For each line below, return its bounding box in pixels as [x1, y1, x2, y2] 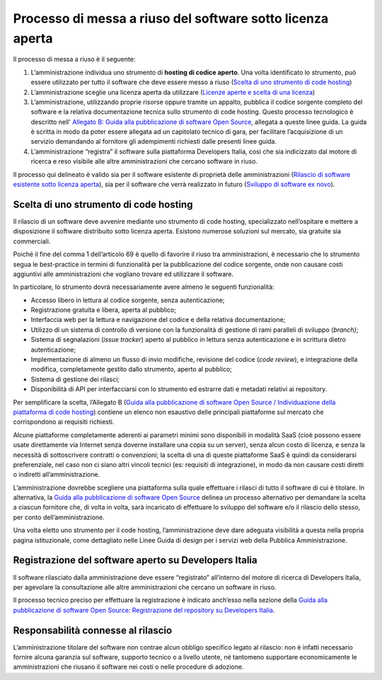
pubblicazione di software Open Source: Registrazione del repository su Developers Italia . [13, 606, 275, 614]
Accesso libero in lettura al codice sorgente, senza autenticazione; [30, 296, 226, 304]
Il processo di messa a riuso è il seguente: [13, 55, 136, 64]
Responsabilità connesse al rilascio [13, 624, 173, 636]
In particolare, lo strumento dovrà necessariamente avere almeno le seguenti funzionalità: [13, 283, 275, 292]
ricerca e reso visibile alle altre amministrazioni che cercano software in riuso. [30, 157, 258, 166]
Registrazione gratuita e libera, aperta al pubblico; [30, 306, 177, 314]
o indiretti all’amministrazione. [13, 471, 100, 479]
